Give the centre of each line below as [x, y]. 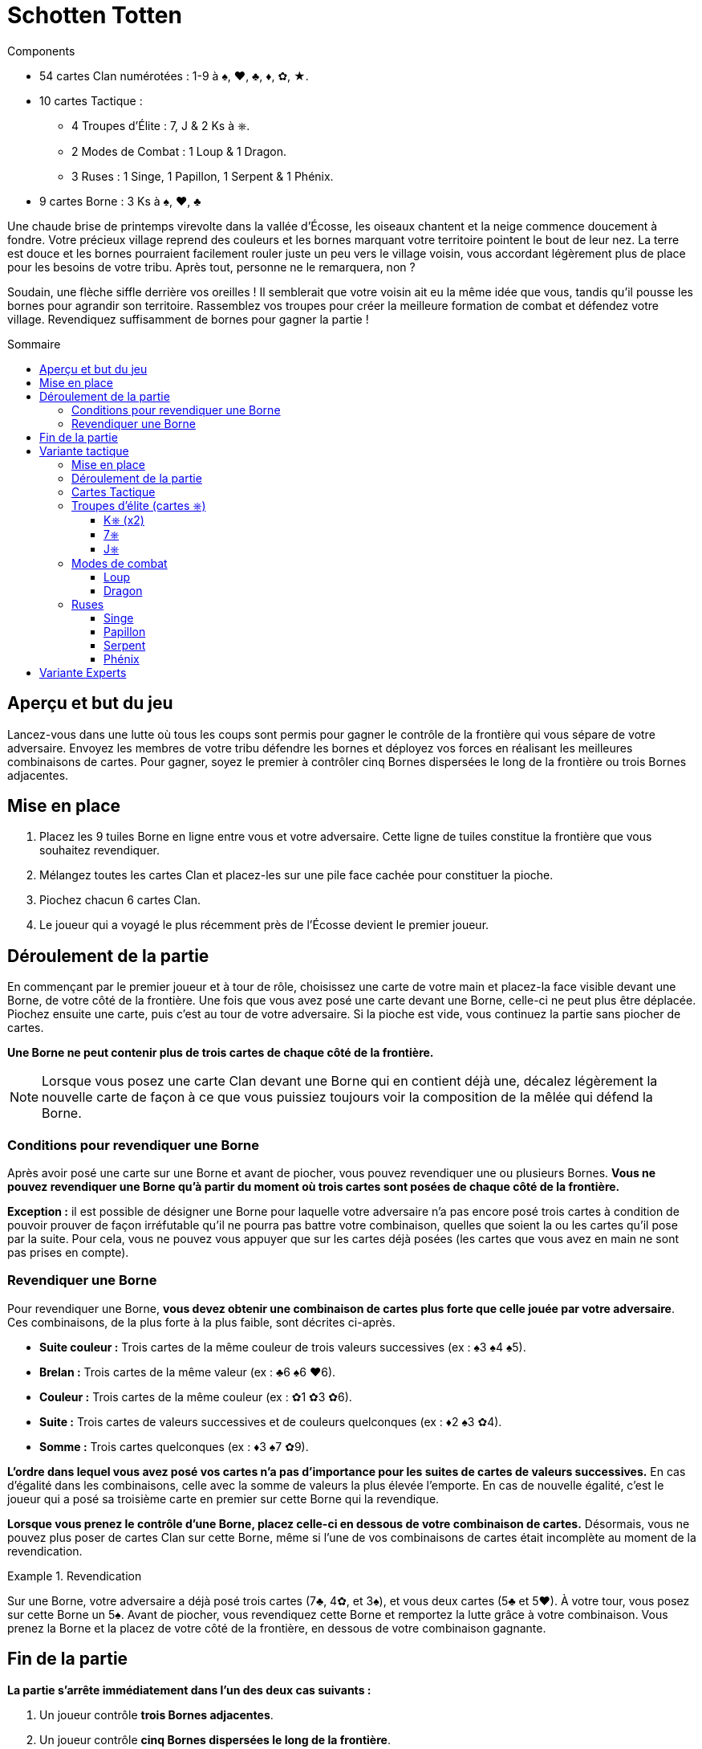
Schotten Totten [95, 15]
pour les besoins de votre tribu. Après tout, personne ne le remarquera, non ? [211, 267]
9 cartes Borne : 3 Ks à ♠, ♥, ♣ [120, 201]
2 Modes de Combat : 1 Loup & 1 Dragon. [179, 151]
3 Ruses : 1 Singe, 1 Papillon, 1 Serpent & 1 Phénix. [203, 176]
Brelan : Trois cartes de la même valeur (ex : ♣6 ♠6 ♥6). [188, 1372]
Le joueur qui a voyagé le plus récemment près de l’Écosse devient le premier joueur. [264, 925]
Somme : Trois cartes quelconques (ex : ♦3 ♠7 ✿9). [174, 1446]
